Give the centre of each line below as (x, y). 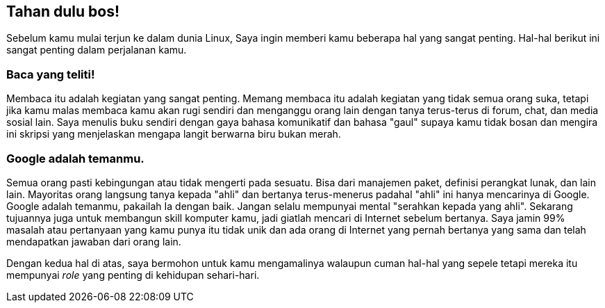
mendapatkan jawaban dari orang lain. (94, 241)
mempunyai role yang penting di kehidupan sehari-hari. (133, 275)
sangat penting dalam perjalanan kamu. (97, 50)
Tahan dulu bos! (63, 11)
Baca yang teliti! (51, 74)
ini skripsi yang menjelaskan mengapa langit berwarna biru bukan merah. (174, 134)
